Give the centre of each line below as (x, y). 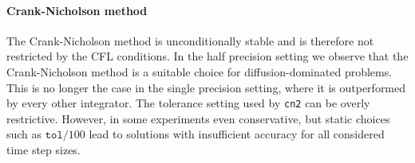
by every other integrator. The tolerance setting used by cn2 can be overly (188, 103)
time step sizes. (43, 150)
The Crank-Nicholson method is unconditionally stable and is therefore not (190, 40)
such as (24, 134)
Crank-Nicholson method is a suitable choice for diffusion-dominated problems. (200, 71)
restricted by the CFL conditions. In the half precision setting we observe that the (207, 56)
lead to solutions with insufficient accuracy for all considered (237, 134)
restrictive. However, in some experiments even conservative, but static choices (198, 118)
